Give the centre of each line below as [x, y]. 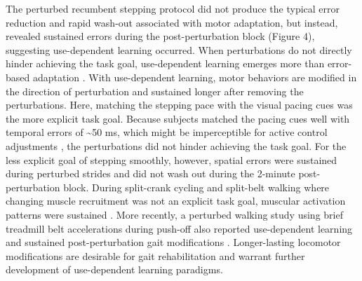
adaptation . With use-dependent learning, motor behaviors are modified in [195, 77]
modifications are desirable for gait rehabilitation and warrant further [155, 255]
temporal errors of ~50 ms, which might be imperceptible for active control [167, 132]
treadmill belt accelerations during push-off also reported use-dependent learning [179, 228]
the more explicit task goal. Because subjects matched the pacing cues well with [178, 118]
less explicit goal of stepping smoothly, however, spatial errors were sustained [172, 159]
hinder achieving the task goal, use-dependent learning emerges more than [165, 63]
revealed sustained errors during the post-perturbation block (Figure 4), [160, 36]
